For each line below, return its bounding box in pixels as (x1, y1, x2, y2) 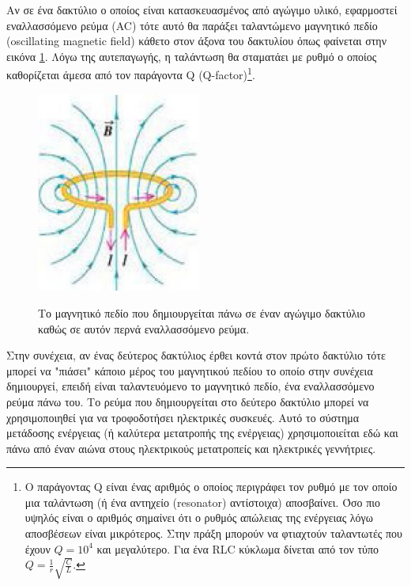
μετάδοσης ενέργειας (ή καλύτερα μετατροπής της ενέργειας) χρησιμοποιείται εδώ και (6, 424, 398, 441)
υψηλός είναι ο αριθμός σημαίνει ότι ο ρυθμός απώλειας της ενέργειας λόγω (25, 509, 374, 526)
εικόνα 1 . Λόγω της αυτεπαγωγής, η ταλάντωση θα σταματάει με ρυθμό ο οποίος (6, 48, 377, 64)
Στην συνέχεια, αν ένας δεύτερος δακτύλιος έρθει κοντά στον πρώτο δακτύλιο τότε (6, 347, 386, 363)
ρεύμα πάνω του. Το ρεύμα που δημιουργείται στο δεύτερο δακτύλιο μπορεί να (6, 393, 369, 409)
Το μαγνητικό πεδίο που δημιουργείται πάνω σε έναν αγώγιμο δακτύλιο (38, 304, 365, 321)
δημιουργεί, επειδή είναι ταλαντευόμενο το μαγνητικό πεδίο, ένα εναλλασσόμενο (6, 378, 375, 394)
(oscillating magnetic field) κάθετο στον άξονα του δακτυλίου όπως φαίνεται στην (6, 32, 386, 49)
